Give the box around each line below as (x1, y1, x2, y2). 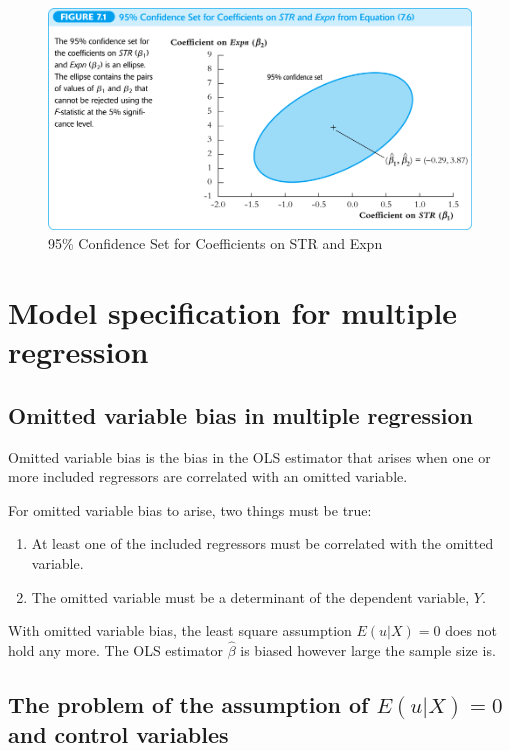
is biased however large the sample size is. (240, 639, 496, 660)
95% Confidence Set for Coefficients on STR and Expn (48, 233, 383, 254)
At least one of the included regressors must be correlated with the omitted (31, 533, 494, 554)
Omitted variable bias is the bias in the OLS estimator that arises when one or (8, 446, 491, 467)
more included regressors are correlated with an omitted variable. (8, 466, 408, 487)
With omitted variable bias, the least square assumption (8, 620, 352, 641)
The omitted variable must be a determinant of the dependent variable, (31, 586, 470, 607)
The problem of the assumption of (8, 688, 369, 719)
